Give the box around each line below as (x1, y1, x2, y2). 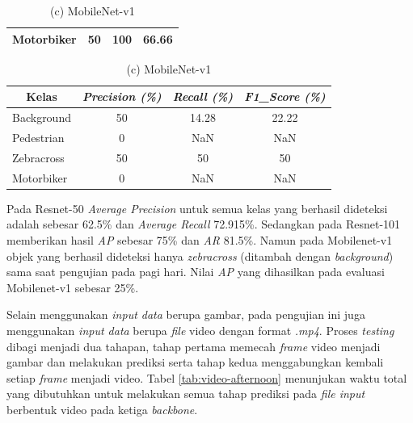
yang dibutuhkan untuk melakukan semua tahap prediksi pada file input (6, 385, 365, 402)
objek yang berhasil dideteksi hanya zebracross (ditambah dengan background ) (6, 247, 394, 264)
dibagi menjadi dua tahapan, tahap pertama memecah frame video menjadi (6, 337, 381, 354)
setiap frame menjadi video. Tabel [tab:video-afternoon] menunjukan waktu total (6, 369, 407, 386)
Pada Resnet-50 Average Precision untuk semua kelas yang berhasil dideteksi (6, 199, 388, 216)
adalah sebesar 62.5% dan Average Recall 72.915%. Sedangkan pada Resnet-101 (6, 216, 401, 232)
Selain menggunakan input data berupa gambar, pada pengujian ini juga (6, 306, 365, 323)
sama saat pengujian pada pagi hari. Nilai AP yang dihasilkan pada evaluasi (6, 263, 385, 280)
